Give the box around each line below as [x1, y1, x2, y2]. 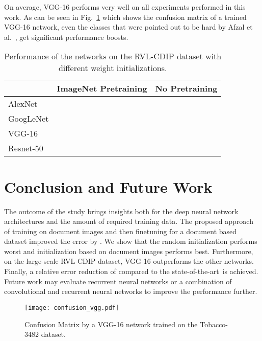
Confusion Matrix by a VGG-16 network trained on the [24, 319, 198, 329]
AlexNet [8, 98, 38, 110]
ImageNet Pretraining [57, 82, 147, 95]
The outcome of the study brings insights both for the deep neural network [4, 206, 239, 216]
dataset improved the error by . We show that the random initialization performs [4, 236, 257, 246]
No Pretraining [155, 82, 218, 95]
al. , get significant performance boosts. [4, 31, 128, 42]
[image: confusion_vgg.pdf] [24, 304, 120, 311]
